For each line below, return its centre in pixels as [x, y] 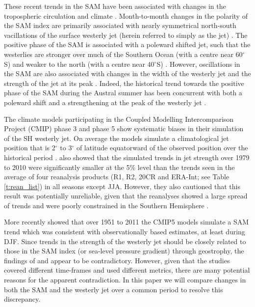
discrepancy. [22, 299]
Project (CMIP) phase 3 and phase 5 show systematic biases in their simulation [124, 128]
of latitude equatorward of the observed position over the [162, 148]
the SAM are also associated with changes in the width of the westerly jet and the [127, 73]
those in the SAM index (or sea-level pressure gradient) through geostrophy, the [124, 251]
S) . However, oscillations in [198, 64]
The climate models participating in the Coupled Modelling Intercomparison [119, 119]
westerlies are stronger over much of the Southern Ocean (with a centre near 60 [123, 54]
